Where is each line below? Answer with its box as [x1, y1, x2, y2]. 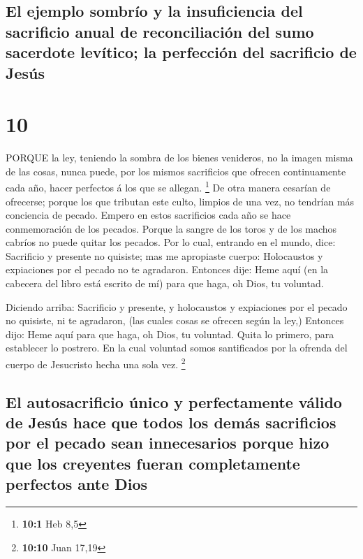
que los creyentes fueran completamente [6, 452, 300, 474]
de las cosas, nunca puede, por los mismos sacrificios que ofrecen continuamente [6, 164, 346, 178]
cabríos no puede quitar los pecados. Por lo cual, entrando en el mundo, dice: [6, 235, 336, 249]
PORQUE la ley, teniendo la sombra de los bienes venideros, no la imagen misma [6, 150, 353, 165]
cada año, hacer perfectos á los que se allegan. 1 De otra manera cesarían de [6, 178, 331, 194]
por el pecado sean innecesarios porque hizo [6, 432, 329, 453]
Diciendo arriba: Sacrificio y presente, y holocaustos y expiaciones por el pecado [6, 299, 348, 314]
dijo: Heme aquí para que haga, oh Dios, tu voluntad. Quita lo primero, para [6, 326, 334, 341]
